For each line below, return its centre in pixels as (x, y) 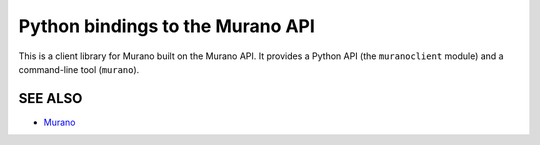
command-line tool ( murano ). (79, 69)
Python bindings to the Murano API (166, 26)
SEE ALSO (50, 98)
